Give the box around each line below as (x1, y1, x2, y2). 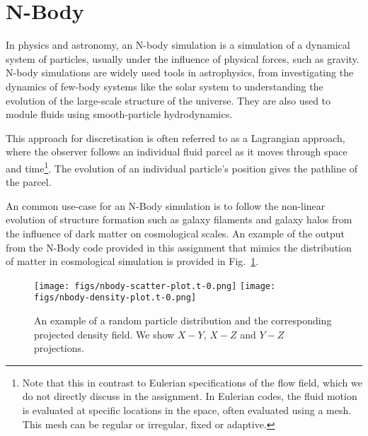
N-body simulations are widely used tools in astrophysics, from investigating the (6, 65, 354, 80)
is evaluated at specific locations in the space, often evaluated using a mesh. (22, 402, 352, 417)
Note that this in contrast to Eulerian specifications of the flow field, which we (22, 375, 362, 389)
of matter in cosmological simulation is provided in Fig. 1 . (6, 254, 259, 269)
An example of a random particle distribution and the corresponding (34, 313, 332, 327)
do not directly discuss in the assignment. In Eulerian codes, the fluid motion (22, 389, 357, 403)
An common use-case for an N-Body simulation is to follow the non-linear (6, 198, 326, 213)
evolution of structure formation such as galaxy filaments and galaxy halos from (6, 212, 352, 227)
